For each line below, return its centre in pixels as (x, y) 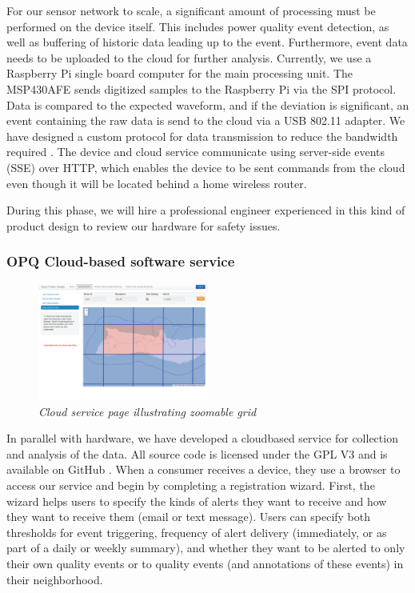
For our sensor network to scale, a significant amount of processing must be (191, 10)
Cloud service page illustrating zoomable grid (148, 411)
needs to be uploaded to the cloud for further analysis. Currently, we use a (189, 57)
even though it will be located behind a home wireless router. (157, 183)
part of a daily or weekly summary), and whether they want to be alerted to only (206, 548)
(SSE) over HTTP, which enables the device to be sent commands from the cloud (206, 167)
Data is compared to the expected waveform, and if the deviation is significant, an (208, 104)
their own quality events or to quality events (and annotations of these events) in (205, 563)
